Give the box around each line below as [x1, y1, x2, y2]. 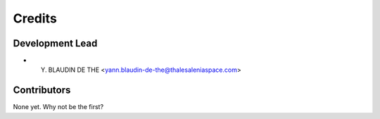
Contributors [13, 84, 71, 96]
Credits [13, 11, 58, 26]
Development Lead [13, 37, 98, 49]
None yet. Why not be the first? [13, 103, 104, 111]
